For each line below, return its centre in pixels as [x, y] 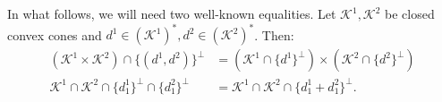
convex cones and [55, 34]
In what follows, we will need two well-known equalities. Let [172, 13]
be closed [410, 13]
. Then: [274, 34]
